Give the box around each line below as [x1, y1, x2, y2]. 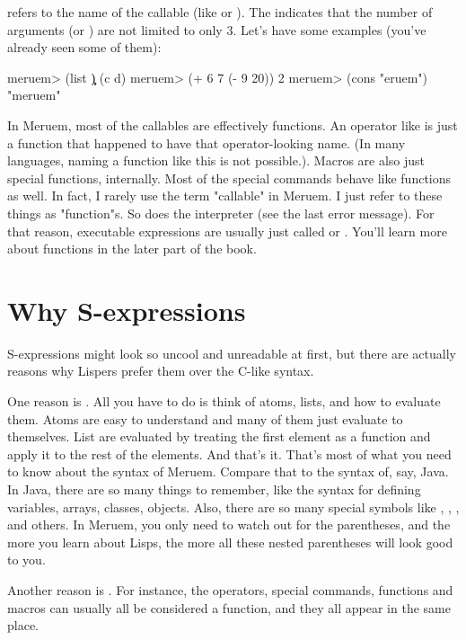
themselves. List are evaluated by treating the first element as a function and [7, 427, 431, 446]
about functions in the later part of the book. [7, 239, 257, 258]
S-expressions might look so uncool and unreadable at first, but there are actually [7, 343, 456, 362]
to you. [7, 550, 46, 569]
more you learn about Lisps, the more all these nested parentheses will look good [7, 532, 453, 551]
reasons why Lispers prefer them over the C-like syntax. [7, 361, 314, 380]
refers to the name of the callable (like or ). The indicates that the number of [7, 3, 433, 21]
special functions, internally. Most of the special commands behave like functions [7, 168, 452, 187]
